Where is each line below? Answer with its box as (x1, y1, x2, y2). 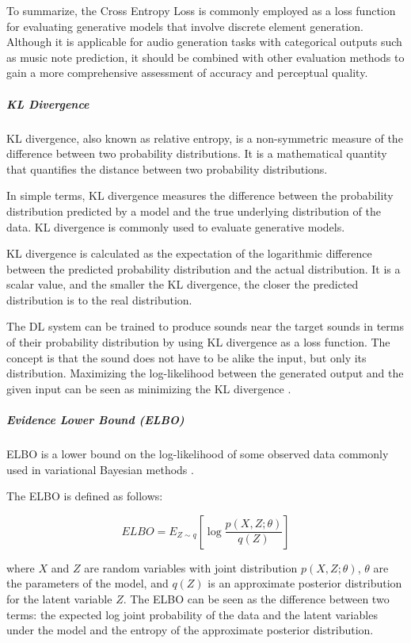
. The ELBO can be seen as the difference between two (123, 590, 390, 607)
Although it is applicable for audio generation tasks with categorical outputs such (6, 33, 402, 50)
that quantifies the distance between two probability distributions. (6, 160, 328, 177)
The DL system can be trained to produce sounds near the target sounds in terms (6, 318, 405, 335)
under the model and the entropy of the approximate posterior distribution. (6, 622, 374, 638)
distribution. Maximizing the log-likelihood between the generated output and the (6, 365, 404, 381)
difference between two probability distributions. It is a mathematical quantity (6, 145, 387, 162)
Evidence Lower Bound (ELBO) (6, 411, 185, 428)
